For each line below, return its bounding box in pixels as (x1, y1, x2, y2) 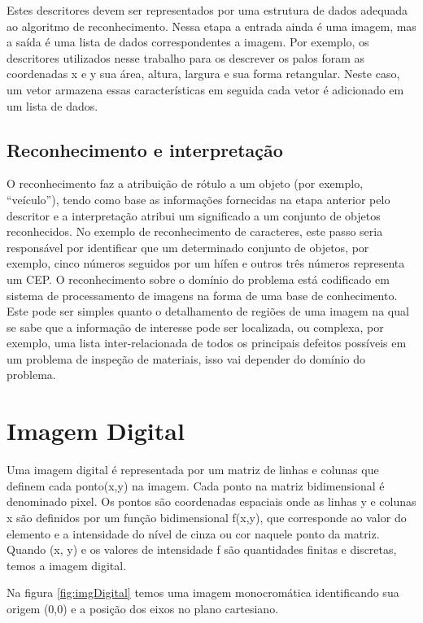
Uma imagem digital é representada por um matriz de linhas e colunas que (7, 461, 379, 478)
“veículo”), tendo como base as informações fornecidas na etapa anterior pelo (7, 190, 390, 207)
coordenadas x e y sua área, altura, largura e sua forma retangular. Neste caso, (7, 65, 400, 82)
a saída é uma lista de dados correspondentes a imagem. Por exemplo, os (7, 33, 369, 50)
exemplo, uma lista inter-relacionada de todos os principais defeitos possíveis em (7, 334, 407, 351)
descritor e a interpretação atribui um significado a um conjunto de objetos (7, 207, 381, 224)
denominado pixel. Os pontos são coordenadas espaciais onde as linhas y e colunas (7, 493, 416, 510)
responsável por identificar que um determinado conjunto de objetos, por (7, 238, 369, 255)
